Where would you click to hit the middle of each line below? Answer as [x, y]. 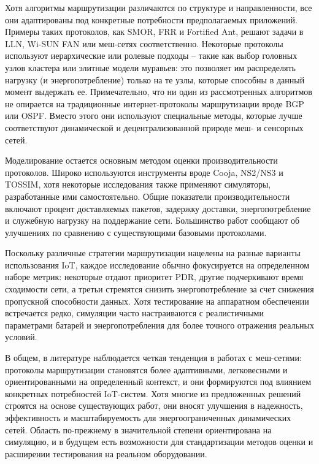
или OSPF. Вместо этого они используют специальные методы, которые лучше [154, 116]
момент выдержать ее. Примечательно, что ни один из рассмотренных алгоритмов [159, 92]
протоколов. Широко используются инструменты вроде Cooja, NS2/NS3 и [144, 172]
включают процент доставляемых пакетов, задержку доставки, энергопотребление [158, 208]
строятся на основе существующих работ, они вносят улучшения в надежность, [154, 405]
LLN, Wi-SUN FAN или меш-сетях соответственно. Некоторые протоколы [144, 43]
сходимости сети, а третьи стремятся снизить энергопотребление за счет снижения [159, 289]
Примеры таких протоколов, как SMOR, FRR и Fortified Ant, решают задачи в [154, 32]
